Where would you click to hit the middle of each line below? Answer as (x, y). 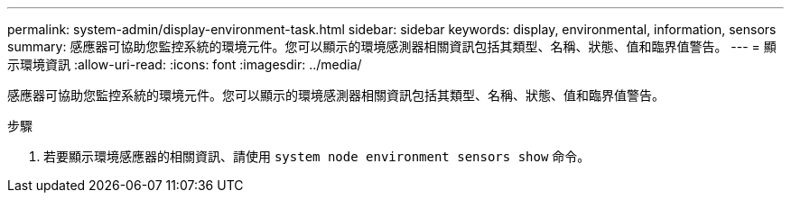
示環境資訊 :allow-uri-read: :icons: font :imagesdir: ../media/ (185, 64)
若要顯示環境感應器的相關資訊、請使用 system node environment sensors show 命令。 (317, 156)
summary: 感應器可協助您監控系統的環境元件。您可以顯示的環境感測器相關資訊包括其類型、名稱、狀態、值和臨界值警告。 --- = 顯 (392, 46)
